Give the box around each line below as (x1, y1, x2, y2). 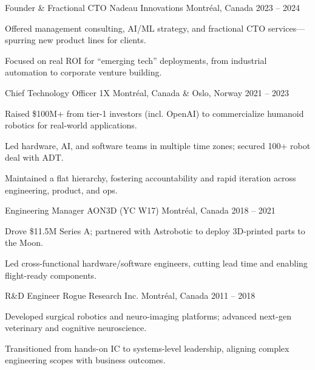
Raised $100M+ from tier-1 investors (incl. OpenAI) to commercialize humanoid (5, 106, 304, 119)
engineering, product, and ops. (5, 183, 118, 196)
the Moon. (5, 236, 44, 249)
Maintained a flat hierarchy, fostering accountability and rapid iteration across (5, 171, 296, 184)
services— (268, 21, 305, 34)
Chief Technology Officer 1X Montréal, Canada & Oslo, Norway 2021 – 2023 (5, 86, 290, 99)
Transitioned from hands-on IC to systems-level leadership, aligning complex (5, 341, 290, 354)
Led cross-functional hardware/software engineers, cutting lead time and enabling (5, 256, 308, 269)
